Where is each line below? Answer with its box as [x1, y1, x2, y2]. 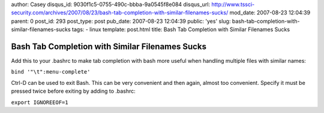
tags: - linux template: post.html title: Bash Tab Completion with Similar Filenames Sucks [72, 26, 290, 33]
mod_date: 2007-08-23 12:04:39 [229, 9, 311, 16]
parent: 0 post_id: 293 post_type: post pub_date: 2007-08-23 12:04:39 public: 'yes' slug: [11, 17, 231, 25]
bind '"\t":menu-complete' [11, 69, 91, 75]
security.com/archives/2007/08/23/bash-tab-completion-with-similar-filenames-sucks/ [11, 9, 229, 16]
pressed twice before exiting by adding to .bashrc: [11, 87, 136, 95]
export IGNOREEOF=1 [11, 99, 68, 106]
